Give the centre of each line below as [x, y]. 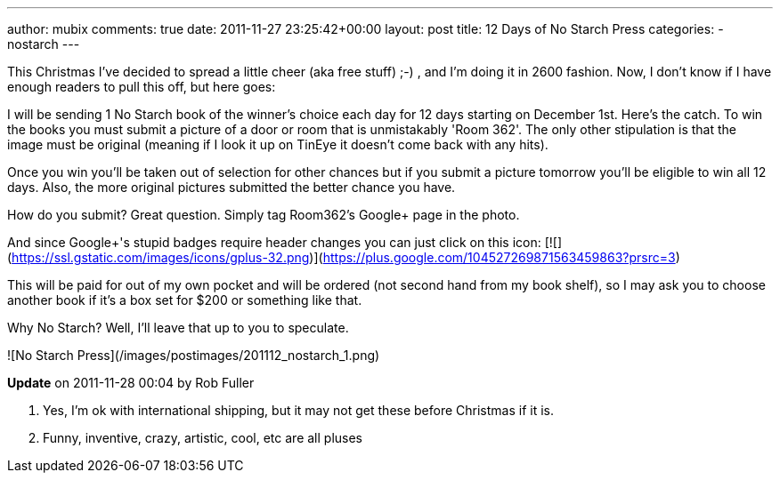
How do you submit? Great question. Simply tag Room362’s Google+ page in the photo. [264, 215]
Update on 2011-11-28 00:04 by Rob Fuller [131, 383]
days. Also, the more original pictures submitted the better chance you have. [232, 187]
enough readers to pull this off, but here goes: [142, 87]
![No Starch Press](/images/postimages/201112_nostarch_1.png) [194, 355]
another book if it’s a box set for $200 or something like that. [185, 300]
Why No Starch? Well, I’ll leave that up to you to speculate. [178, 328]
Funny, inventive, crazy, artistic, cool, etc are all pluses [203, 438]
